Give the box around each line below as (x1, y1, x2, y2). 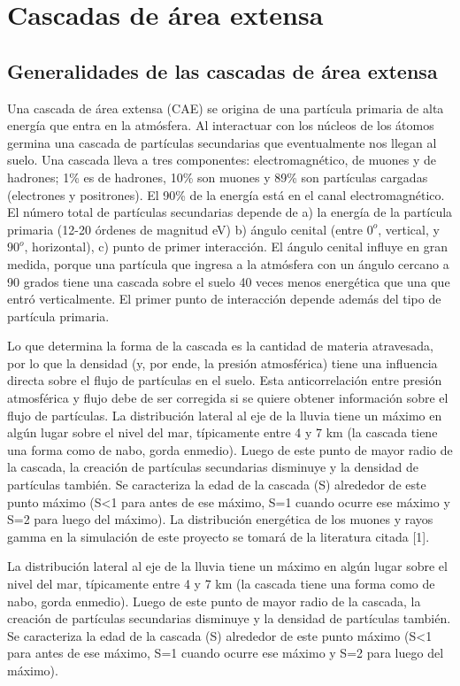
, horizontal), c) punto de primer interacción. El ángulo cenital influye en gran (24, 237, 448, 256)
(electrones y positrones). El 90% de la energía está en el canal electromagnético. (7, 185, 445, 204)
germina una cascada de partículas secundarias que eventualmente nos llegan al (7, 133, 437, 151)
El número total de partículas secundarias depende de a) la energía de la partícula (7, 203, 453, 221)
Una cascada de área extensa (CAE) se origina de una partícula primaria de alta (7, 98, 444, 117)
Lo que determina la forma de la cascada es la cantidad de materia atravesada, (7, 336, 433, 355)
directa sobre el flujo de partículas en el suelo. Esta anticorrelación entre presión (7, 371, 442, 389)
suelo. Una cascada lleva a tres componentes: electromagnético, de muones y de (7, 150, 436, 169)
